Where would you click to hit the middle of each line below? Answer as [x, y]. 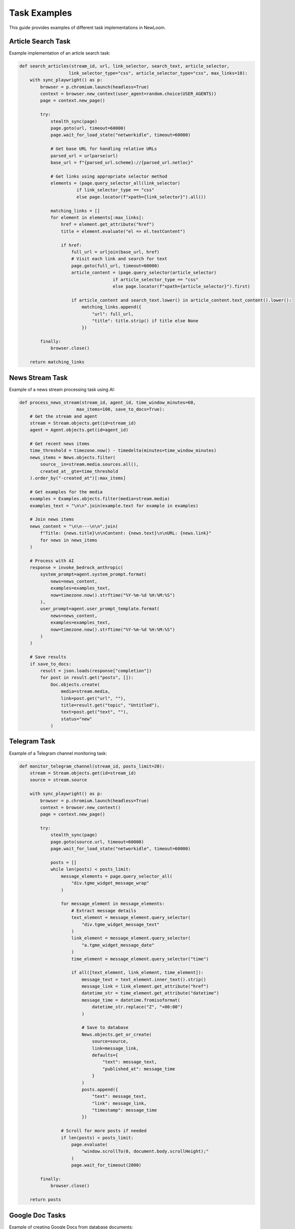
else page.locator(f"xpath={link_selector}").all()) [141, 197]
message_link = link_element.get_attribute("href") [145, 986]
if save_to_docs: [51, 664]
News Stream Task [38, 378]
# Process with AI [52, 561]
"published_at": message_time [139, 1069]
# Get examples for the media [66, 492]
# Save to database [105, 1028]
